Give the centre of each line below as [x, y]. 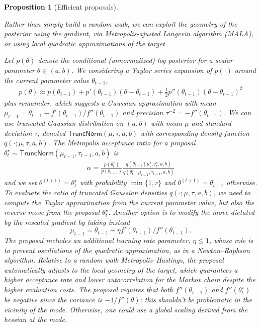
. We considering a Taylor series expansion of [142, 70]
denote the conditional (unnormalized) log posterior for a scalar [135, 60]
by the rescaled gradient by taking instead [67, 222]
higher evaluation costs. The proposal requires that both [89, 290]
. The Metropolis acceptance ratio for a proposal [122, 143]
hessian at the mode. [36, 319]
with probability [103, 182]
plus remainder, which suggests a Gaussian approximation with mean [110, 102]
